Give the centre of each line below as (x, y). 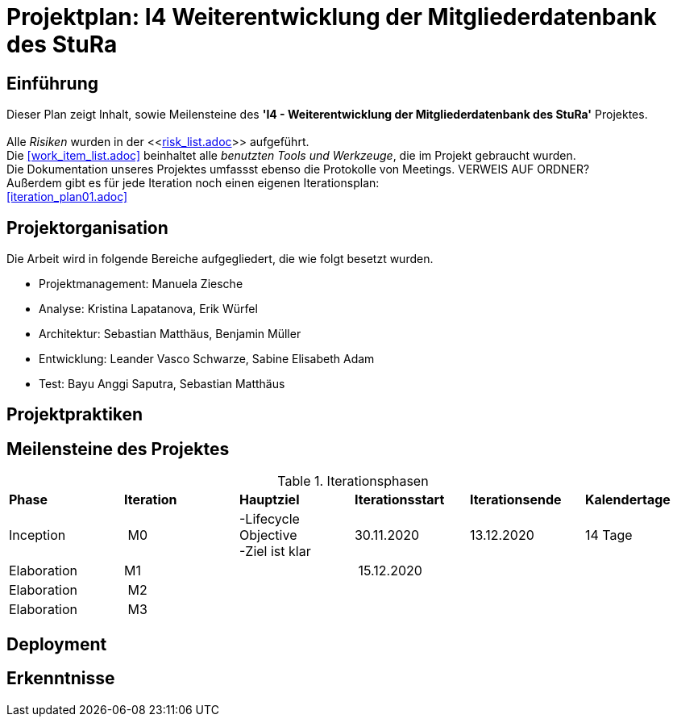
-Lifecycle (269, 519)
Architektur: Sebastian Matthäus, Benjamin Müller (170, 334)
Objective (268, 535)
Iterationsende (515, 500)
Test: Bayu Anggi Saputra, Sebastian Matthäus (162, 384)
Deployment (57, 644)
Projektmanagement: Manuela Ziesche (141, 284)
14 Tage (608, 535)
